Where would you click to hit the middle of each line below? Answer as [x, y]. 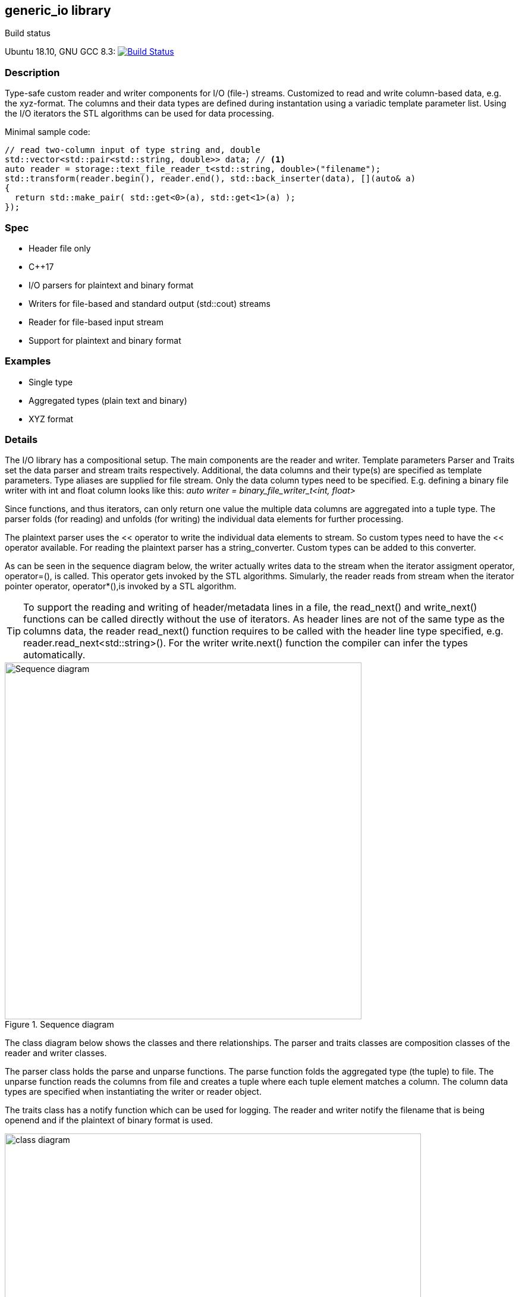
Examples [28, 361]
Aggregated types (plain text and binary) [108, 400]
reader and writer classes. [56, 1053]
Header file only [60, 248]
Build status [28, 33]
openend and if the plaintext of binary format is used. [109, 1120]
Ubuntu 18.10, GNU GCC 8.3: [60, 52]
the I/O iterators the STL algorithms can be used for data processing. [139, 114]
